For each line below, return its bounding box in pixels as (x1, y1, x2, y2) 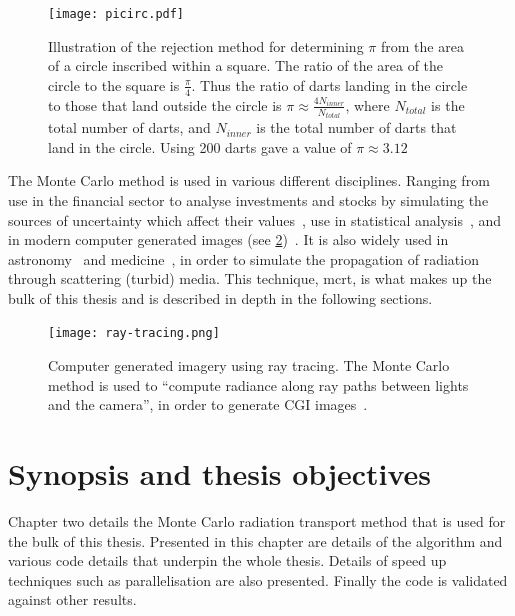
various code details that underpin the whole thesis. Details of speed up (8, 550, 447, 571)
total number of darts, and (48, 117, 211, 138)
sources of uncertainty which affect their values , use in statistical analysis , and (8, 209, 502, 230)
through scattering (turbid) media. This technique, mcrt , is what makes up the (8, 268, 492, 289)
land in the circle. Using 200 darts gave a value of (48, 136, 352, 157)
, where (345, 94, 390, 115)
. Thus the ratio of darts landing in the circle (191, 74, 468, 95)
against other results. (8, 589, 137, 610)
